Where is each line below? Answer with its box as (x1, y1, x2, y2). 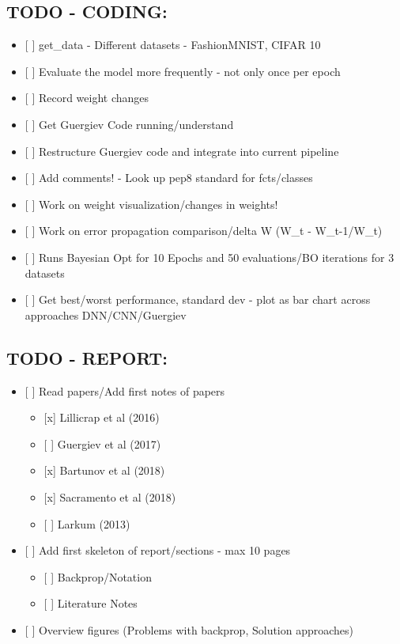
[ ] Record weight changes (25, 89, 149, 106)
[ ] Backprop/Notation (43, 568, 152, 585)
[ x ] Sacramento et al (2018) (43, 488, 176, 505)
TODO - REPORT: (6, 345, 168, 369)
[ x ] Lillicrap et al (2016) (43, 409, 160, 426)
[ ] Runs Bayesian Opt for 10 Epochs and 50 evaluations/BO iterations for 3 (25, 248, 394, 265)
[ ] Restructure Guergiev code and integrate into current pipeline (25, 142, 339, 159)
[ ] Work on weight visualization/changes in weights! (25, 195, 278, 212)
